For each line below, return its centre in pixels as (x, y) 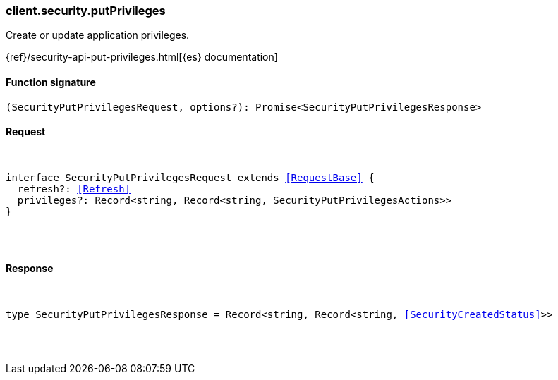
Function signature (51, 82)
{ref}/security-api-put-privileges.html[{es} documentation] (142, 57)
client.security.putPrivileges (86, 11)
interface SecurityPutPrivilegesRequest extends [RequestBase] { (190, 177)
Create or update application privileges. (98, 35)
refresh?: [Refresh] (74, 189)
